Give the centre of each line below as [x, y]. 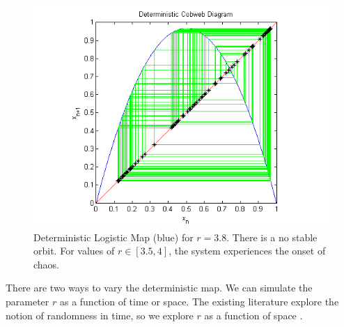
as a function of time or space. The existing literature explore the [199, 301]
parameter [28, 301]
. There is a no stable [272, 237]
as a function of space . [253, 315]
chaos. [47, 264]
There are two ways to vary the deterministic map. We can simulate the [159, 288]
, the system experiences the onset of [247, 251]
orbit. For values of [74, 251]
